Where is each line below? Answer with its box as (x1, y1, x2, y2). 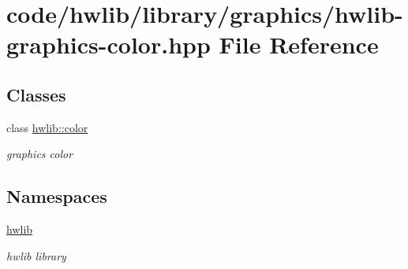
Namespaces (6, 184, 107, 208)
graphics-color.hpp (6, 28, 211, 61)
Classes (6, 82, 66, 106)
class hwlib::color (6, 119, 88, 135)
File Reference (219, 28, 379, 61)
